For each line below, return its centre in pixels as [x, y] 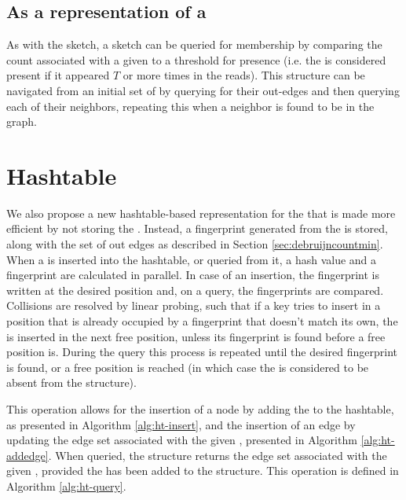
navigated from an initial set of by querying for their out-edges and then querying [203, 90]
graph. [22, 121]
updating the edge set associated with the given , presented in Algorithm [182, 440]
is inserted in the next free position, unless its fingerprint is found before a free [196, 336]
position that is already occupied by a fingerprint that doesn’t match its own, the [202, 321]
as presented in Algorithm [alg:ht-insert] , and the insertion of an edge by [181, 424]
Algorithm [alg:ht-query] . [66, 485]
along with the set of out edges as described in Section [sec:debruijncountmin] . [195, 244]
